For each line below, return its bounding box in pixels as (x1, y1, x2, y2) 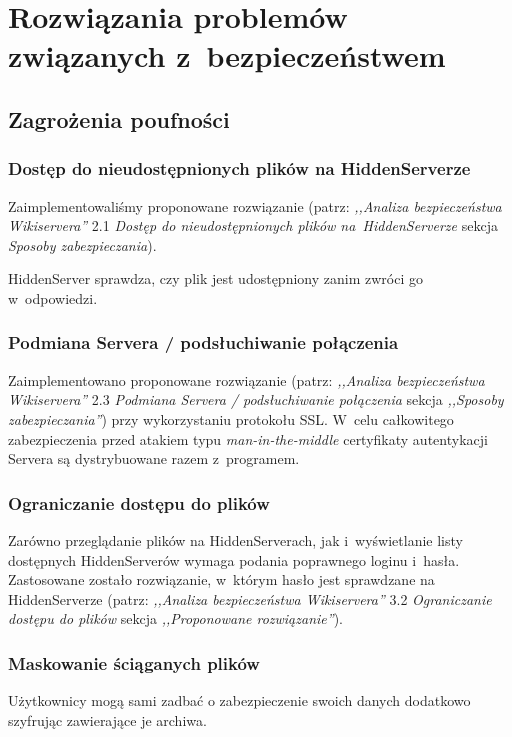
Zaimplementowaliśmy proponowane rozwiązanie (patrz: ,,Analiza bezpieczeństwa (8, 195, 502, 216)
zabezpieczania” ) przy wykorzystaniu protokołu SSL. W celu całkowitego (8, 408, 454, 429)
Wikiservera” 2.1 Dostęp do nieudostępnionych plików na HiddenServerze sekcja (8, 215, 498, 236)
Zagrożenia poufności (8, 103, 230, 134)
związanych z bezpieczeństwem (8, 35, 446, 76)
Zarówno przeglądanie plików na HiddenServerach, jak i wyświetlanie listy (8, 529, 463, 550)
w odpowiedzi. (8, 287, 98, 308)
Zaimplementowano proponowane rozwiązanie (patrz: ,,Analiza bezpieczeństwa (8, 369, 485, 390)
